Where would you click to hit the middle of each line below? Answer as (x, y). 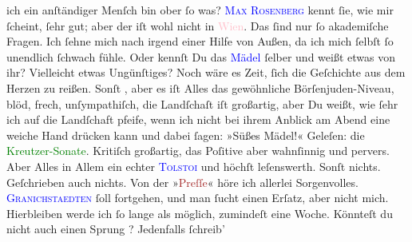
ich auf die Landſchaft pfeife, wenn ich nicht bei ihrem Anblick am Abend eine (198, 119)
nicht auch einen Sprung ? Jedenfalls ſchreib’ (116, 229)
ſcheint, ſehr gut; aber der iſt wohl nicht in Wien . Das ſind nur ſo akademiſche (198, 25)
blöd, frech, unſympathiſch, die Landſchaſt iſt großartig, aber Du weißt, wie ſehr (202, 103)
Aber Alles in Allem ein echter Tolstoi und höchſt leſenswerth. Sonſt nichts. (194, 166)
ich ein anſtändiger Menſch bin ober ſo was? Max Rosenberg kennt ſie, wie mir (200, 10)
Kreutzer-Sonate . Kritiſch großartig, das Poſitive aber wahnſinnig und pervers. (198, 151)
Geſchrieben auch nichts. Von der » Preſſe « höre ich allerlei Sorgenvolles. (182, 182)
